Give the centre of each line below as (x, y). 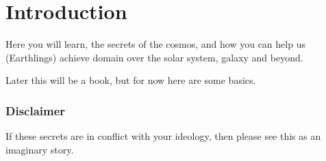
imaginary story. (40, 149)
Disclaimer (36, 110)
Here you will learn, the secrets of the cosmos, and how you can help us (155, 44)
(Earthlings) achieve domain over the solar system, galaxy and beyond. (154, 57)
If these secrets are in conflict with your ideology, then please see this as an (163, 136)
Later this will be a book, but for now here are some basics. (131, 80)
